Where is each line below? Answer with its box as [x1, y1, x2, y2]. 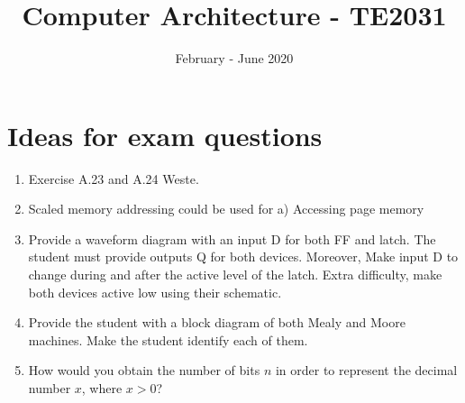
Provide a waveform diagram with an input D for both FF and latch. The [28, 229, 436, 248]
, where [81, 379, 123, 397]
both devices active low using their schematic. [28, 282, 282, 301]
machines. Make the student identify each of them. [28, 330, 308, 349]
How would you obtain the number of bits [28, 361, 260, 380]
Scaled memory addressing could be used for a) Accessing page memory [28, 199, 424, 218]
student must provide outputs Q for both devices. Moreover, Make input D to [28, 247, 459, 266]
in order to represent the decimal [275, 361, 458, 380]
